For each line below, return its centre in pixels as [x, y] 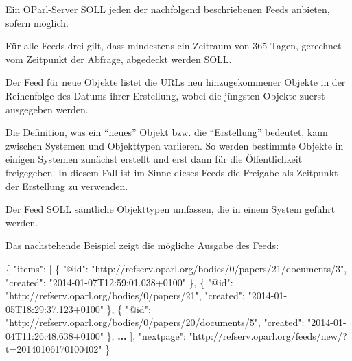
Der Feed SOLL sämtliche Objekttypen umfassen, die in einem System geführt [171, 209]
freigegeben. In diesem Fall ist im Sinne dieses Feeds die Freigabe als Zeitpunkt [172, 172]
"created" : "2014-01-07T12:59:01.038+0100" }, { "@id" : [119, 282]
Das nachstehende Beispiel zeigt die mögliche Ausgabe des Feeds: [142, 245]
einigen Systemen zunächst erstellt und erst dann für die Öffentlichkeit [154, 159]
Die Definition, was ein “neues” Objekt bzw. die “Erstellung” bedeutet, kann [167, 132]
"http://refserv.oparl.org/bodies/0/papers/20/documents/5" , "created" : [155, 322]
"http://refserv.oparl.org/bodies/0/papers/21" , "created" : [125, 295]
